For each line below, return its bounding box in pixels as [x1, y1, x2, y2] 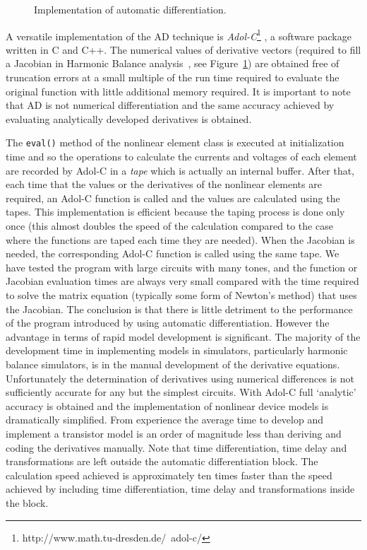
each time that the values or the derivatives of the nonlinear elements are [6, 177, 322, 192]
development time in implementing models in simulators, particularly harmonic [6, 343, 348, 358]
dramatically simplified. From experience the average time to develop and [6, 412, 323, 427]
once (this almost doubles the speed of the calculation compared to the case [6, 218, 333, 233]
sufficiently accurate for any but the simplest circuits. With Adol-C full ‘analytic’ [6, 385, 356, 399]
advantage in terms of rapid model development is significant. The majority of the [6, 329, 361, 344]
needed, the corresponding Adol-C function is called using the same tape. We [6, 246, 339, 261]
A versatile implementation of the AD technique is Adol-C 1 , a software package [6, 26, 351, 43]
